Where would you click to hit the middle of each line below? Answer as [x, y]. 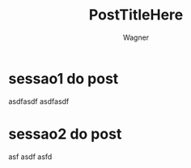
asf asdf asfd [30, 157]
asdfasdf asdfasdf [39, 101]
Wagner [136, 37]
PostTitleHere [136, 15]
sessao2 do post [65, 134]
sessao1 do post [64, 78]
